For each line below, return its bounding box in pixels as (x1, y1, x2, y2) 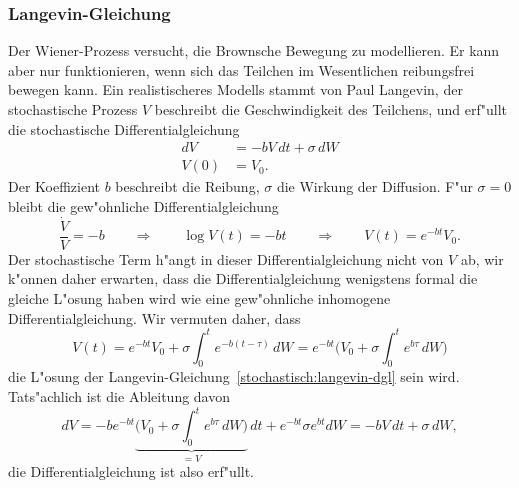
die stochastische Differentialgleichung (8, 118, 240, 139)
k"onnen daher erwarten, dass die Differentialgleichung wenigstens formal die (8, 268, 478, 289)
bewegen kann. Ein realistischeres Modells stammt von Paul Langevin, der (8, 79, 463, 100)
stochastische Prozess (8, 99, 138, 119)
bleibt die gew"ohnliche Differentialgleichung (8, 195, 279, 216)
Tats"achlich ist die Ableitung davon (8, 385, 231, 406)
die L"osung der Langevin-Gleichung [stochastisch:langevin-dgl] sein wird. (8, 366, 460, 387)
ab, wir (460, 248, 504, 269)
